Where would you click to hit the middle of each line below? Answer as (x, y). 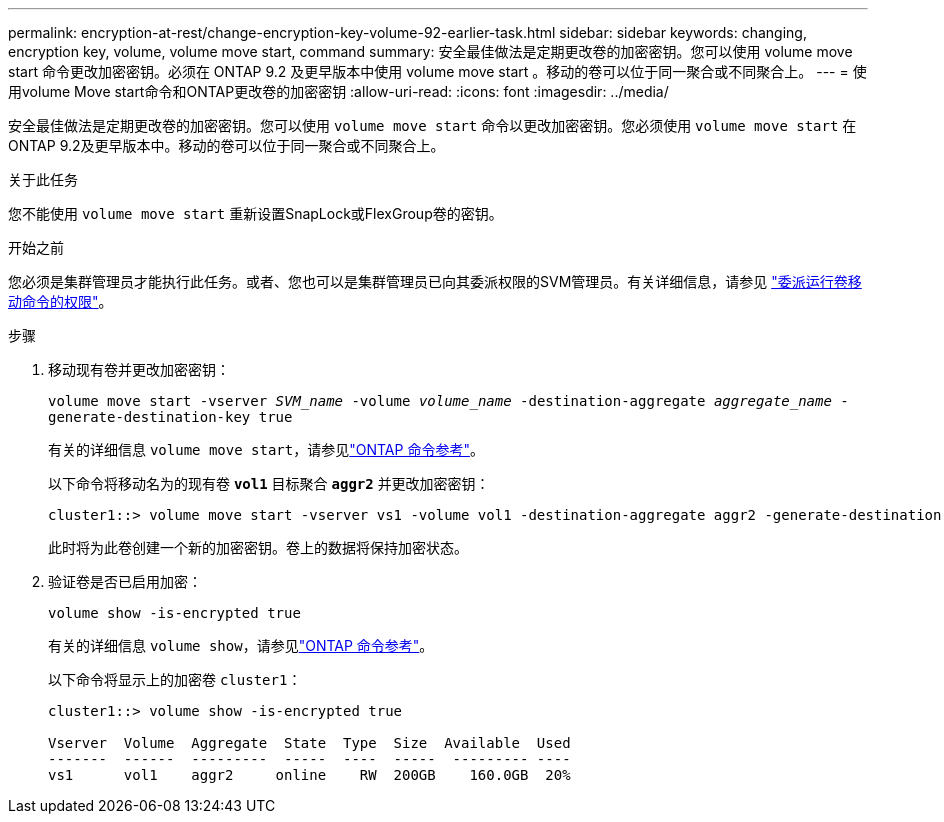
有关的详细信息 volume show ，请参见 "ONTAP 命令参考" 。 (241, 645)
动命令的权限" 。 (60, 301)
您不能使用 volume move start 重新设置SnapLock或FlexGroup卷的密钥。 (255, 213)
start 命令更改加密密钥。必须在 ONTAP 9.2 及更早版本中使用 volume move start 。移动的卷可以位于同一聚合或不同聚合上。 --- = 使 (437, 71)
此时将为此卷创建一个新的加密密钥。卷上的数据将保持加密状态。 (258, 547)
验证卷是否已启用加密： (125, 581)
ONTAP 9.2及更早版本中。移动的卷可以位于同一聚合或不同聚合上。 (226, 145)
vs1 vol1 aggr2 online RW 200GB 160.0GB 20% (309, 775)
